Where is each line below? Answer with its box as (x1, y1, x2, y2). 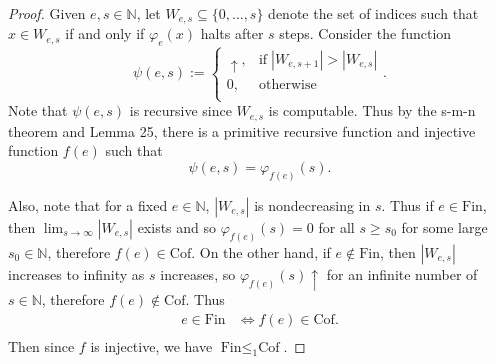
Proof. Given (8, 3, 86, 23)
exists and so (137, 216, 217, 237)
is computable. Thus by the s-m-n (268, 100, 476, 121)
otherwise (258, 78, 317, 93)
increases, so (160, 263, 236, 284)
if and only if (65, 23, 145, 44)
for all (318, 216, 355, 237)
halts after (200, 23, 264, 44)
